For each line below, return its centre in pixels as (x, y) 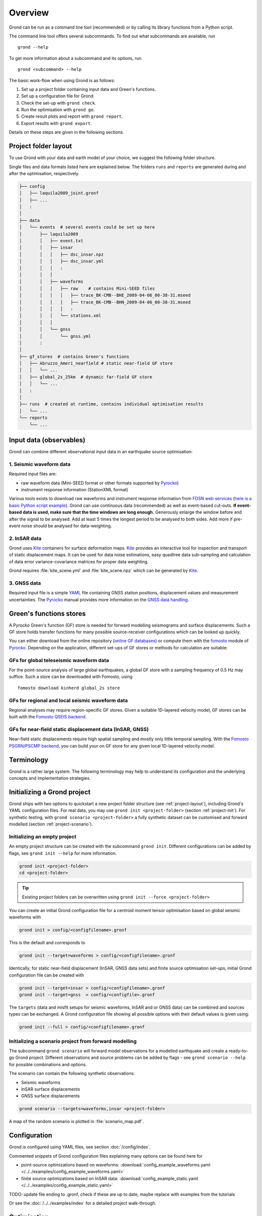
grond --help (33, 47)
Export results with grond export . (57, 123)
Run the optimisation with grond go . (58, 110)
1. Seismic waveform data (40, 464)
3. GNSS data (25, 583)
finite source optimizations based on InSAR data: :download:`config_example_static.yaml (110, 1178)
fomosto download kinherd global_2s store (69, 688)
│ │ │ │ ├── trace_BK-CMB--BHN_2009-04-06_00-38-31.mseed (105, 302)
